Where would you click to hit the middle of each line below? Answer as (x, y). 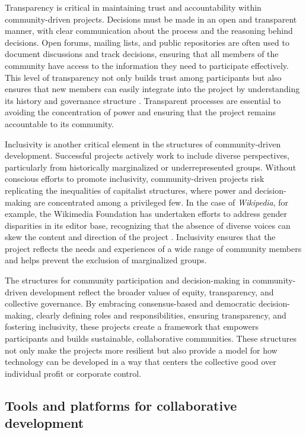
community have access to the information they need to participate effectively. (147, 65)
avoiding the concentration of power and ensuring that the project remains (140, 112)
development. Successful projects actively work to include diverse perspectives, (147, 155)
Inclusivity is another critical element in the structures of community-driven (143, 144)
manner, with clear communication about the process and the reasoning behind (149, 31)
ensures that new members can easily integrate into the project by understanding (152, 89)
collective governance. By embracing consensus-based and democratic (130, 303)
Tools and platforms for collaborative (121, 405)
